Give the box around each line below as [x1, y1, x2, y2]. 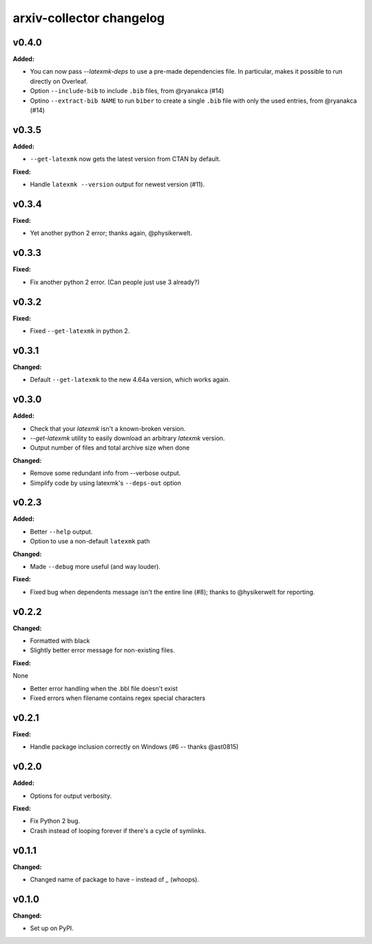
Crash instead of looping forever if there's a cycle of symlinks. [30, 826, 207, 834]
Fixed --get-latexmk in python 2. [30, 326, 130, 334]
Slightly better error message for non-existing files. [30, 646, 175, 654]
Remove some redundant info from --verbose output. [30, 469, 181, 477]
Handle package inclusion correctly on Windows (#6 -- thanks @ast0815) [30, 743, 239, 751]
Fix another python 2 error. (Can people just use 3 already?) [30, 278, 200, 286]
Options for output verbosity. [30, 792, 112, 800]
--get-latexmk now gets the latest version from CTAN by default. [30, 155, 221, 163]
